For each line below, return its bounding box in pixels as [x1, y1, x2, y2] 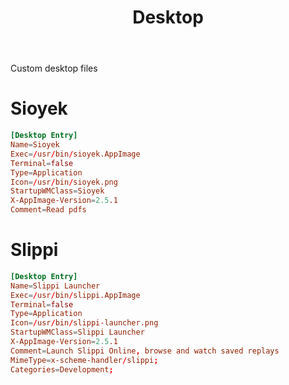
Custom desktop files [10, 62, 98, 75]
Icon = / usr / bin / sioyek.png [10, 177, 118, 187]
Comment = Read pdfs [10, 205, 87, 215]
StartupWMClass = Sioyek [10, 186, 105, 196]
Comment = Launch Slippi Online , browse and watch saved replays [10, 346, 280, 356]
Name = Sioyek [10, 140, 60, 150]
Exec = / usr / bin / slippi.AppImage [10, 290, 141, 300]
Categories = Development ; [10, 364, 114, 375]
